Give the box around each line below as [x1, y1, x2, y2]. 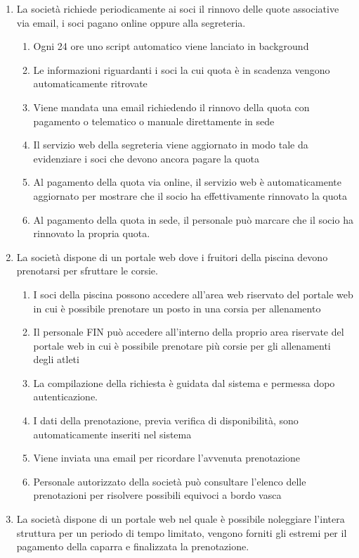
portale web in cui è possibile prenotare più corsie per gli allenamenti [33, 338, 331, 353]
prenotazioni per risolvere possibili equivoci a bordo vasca [33, 488, 282, 502]
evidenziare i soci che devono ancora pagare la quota [33, 151, 259, 165]
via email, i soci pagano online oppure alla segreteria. [16, 15, 246, 30]
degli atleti [33, 352, 79, 367]
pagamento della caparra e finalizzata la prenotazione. [16, 539, 249, 554]
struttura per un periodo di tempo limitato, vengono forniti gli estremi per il [16, 525, 347, 540]
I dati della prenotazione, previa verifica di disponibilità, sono [33, 413, 299, 428]
